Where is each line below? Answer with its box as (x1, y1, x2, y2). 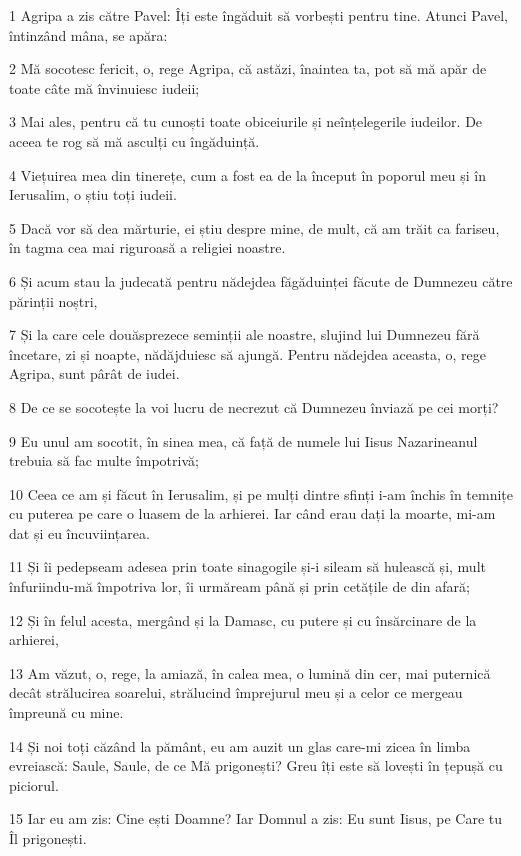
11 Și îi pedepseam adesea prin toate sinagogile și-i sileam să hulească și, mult (9, 556, 486, 577)
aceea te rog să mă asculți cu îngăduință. (9, 130, 260, 151)
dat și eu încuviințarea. (9, 522, 150, 543)
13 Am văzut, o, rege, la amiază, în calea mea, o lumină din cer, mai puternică (9, 662, 491, 683)
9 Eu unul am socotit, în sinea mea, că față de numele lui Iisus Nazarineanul (9, 430, 478, 451)
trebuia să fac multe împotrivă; (9, 450, 199, 471)
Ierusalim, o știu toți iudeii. (9, 184, 177, 205)
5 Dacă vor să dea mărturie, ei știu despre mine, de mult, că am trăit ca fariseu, (9, 217, 500, 238)
